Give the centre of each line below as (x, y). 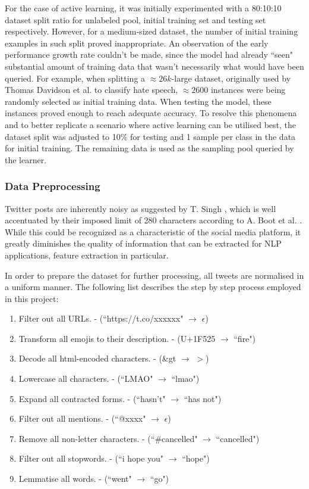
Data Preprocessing (53, 186)
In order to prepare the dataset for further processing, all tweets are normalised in (154, 275)
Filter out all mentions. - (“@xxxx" (82, 418)
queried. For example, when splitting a (75, 78)
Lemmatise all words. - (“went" (75, 479)
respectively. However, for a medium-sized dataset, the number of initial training (152, 31)
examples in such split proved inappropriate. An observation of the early (137, 43)
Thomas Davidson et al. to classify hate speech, (92, 90)
